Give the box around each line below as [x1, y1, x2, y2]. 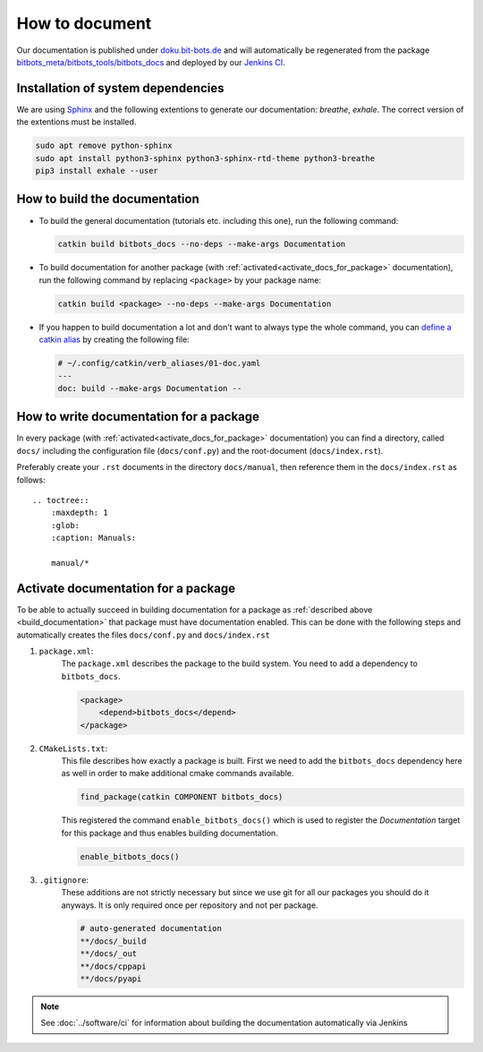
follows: [16, 475, 46, 485]
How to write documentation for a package [16, 409, 259, 424]
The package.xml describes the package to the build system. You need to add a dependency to [61, 658, 418, 669]
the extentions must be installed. [16, 116, 137, 127]
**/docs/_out [80, 949, 138, 959]
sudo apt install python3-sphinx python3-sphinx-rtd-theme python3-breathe [35, 153, 376, 163]
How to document [16, 13, 152, 33]
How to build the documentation [16, 192, 200, 207]
